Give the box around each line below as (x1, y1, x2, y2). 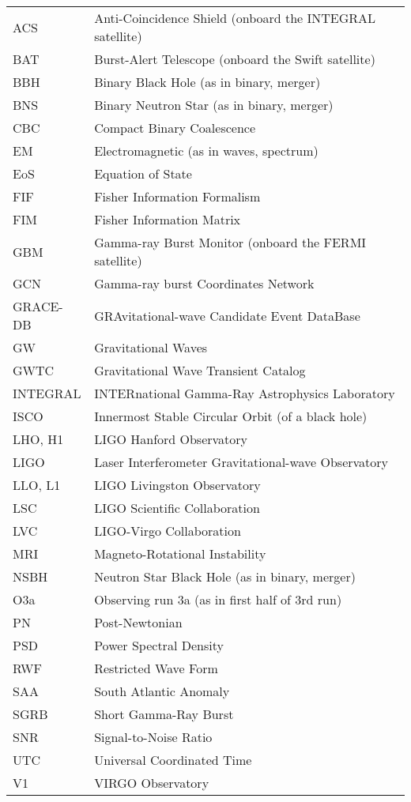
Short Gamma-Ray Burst (94, 705, 234, 723)
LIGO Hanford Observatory (94, 430, 248, 448)
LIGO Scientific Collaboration (94, 499, 260, 517)
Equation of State (94, 164, 192, 183)
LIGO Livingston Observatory (94, 476, 261, 494)
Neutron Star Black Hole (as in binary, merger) (94, 567, 356, 585)
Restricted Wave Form (94, 659, 218, 677)
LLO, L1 (13, 476, 61, 494)
